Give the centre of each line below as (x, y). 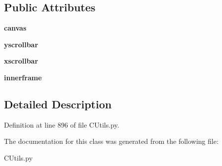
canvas (15, 28)
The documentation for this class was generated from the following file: (111, 141)
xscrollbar (21, 61)
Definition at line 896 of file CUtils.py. (62, 124)
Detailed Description (58, 104)
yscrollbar (21, 44)
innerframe (23, 77)
